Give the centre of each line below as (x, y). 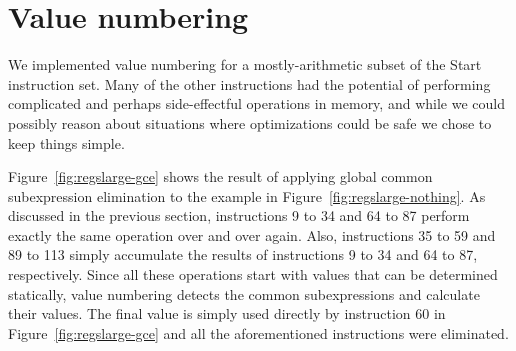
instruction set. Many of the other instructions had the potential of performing (249, 83)
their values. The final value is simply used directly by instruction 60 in (227, 313)
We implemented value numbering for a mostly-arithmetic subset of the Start (245, 64)
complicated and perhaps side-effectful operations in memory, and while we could (256, 103)
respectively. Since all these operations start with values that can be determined (253, 274)
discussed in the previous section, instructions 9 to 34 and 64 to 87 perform (239, 215)
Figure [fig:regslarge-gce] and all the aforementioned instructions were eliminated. (258, 332)
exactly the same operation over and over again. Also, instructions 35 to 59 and (252, 234)
